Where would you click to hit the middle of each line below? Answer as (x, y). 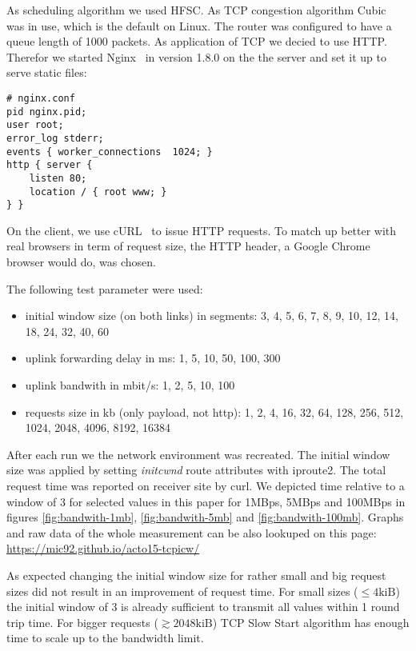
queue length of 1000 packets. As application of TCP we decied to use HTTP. (197, 41)
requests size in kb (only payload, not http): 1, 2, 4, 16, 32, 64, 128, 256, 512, (214, 411)
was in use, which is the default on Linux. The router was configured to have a (199, 25)
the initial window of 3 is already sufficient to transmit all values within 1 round (203, 607)
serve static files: (47, 72)
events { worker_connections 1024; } (110, 152)
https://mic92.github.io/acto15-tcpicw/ (103, 548)
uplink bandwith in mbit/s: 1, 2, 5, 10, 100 (130, 385)
